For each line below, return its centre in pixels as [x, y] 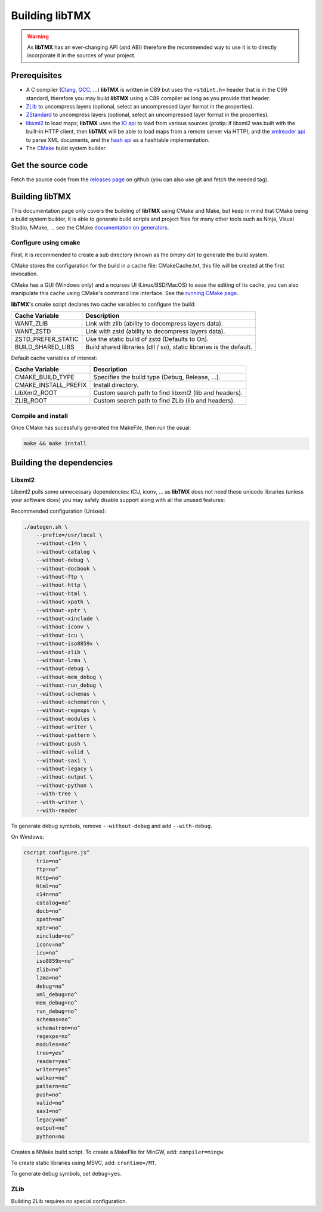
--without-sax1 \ [61, 760]
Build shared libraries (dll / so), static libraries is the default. [169, 347]
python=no [50, 1136]
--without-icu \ [60, 635]
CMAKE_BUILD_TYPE [44, 377]
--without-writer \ [65, 727]
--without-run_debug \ [69, 685]
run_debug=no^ [57, 1011]
